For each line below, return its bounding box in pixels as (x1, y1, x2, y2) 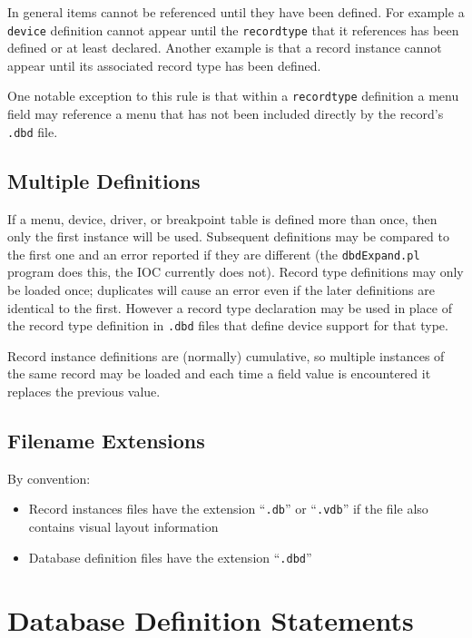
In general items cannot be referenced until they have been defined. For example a (7, 3, 465, 21)
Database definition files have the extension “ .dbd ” (28, 547, 312, 566)
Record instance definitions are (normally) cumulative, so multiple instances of (7, 346, 445, 365)
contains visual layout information (28, 517, 219, 536)
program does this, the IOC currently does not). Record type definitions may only (7, 262, 464, 281)
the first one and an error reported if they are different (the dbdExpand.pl (7, 244, 420, 263)
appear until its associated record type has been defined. (7, 55, 321, 74)
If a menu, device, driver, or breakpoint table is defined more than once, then (7, 209, 438, 228)
